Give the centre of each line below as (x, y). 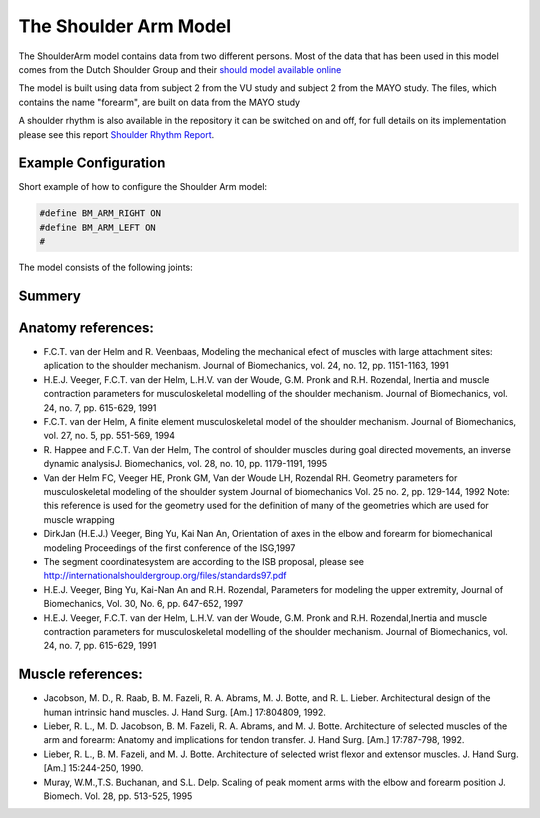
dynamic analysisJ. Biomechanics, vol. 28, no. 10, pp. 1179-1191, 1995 (185, 464)
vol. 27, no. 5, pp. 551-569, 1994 (109, 436)
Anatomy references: (86, 327)
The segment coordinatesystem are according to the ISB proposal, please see (204, 561)
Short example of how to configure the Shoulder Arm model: (143, 187)
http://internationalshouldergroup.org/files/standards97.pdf (165, 576)
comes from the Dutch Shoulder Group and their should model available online (180, 69)
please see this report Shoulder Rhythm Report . (116, 134)
